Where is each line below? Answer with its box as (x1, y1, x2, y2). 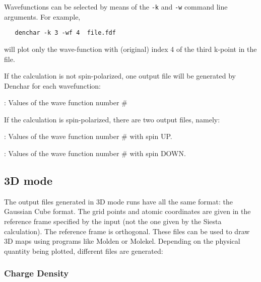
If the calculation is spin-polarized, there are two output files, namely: (4, 114, 220, 124)
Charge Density (4, 267, 69, 279)
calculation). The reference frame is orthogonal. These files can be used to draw (4, 226, 250, 236)
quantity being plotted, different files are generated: (4, 245, 163, 256)
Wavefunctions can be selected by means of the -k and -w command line (4, 2, 228, 12)
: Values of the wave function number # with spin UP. (4, 131, 172, 142)
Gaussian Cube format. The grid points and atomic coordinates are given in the (4, 206, 251, 217)
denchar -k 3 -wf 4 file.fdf (15, 29, 116, 37)
